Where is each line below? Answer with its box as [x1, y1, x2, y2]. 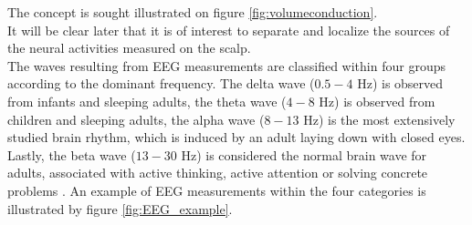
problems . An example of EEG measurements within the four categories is [7, 180, 426, 199]
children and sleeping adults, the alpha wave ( [7, 109, 265, 128]
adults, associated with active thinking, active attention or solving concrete [7, 163, 428, 182]
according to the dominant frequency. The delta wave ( [7, 74, 315, 93]
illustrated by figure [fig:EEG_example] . [7, 199, 233, 218]
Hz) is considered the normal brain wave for [181, 145, 427, 164]
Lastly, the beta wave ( [7, 145, 136, 164]
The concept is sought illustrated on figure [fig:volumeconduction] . [7, 3, 378, 21]
